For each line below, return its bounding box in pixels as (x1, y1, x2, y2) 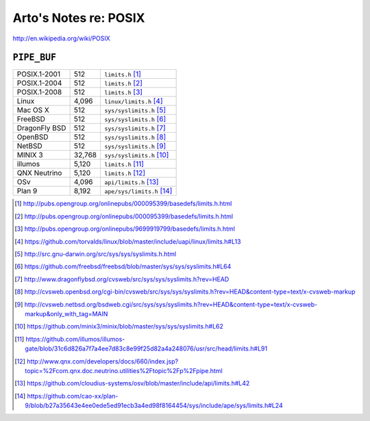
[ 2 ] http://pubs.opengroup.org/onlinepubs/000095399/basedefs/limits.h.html (14, 212, 233, 220)
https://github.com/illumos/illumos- (25, 335, 125, 343)
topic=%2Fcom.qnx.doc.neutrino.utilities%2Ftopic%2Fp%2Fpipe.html (25, 366, 223, 374)
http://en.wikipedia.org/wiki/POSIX (12, 34, 111, 42)
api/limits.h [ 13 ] (103, 177, 159, 187)
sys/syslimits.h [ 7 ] (103, 123, 166, 133)
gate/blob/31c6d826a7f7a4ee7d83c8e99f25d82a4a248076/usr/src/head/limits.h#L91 (25, 344, 267, 353)
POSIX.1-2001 (16, 69, 61, 79)
